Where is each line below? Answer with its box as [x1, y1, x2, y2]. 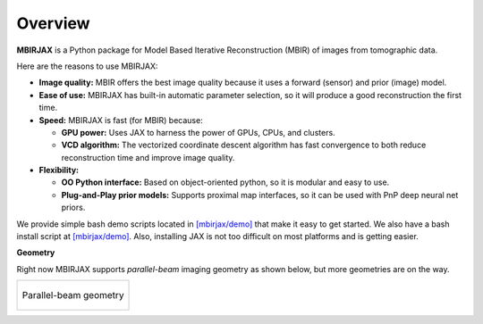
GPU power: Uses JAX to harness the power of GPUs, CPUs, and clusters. [61, 127, 335, 137]
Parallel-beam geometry [21, 289, 124, 302]
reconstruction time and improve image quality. [61, 152, 235, 162]
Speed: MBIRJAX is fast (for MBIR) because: [38, 114, 203, 125]
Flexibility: [38, 165, 80, 176]
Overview [16, 13, 90, 33]
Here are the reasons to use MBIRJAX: [16, 61, 158, 71]
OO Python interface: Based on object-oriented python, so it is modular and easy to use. [61, 177, 390, 187]
